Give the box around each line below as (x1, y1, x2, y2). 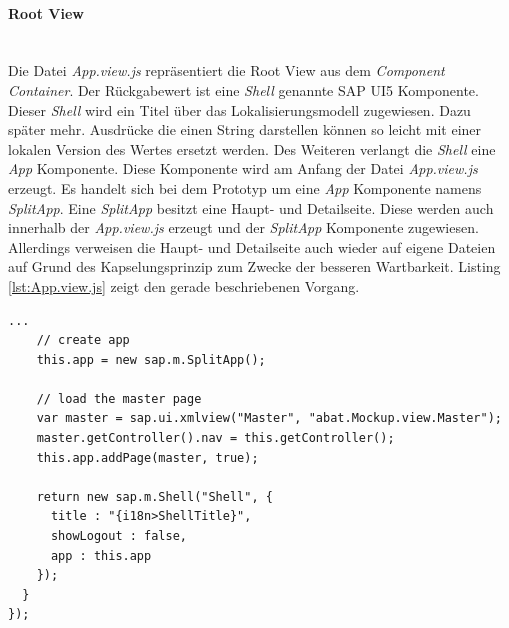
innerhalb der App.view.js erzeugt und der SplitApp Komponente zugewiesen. (8, 217, 479, 238)
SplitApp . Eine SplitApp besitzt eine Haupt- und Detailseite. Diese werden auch (8, 197, 494, 218)
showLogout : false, (50, 529, 187, 544)
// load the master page (36, 391, 202, 406)
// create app (36, 333, 130, 348)
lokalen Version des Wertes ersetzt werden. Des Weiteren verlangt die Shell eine (8, 138, 496, 159)
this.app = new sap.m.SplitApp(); (36, 352, 266, 367)
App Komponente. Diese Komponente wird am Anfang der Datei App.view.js (8, 158, 478, 179)
